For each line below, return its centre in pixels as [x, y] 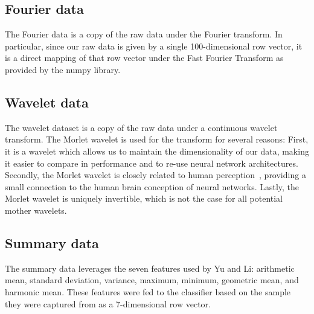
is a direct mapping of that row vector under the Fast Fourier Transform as [144, 58]
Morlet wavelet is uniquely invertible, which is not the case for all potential [144, 198]
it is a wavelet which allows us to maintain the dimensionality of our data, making [157, 151]
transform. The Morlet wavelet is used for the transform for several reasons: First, [157, 139]
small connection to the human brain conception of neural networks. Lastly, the [152, 186]
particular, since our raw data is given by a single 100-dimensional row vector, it [154, 46]
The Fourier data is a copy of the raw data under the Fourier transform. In [144, 34]
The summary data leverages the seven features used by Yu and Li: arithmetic [150, 268]
